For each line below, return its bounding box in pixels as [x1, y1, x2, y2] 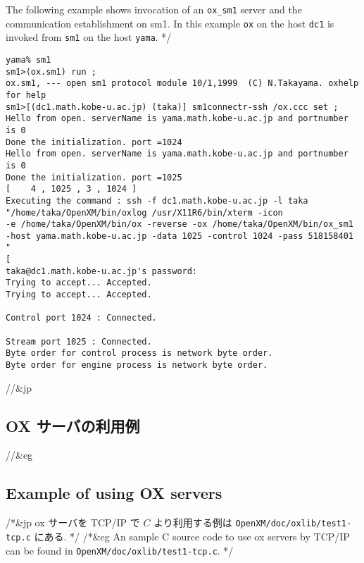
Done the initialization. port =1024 [6, 137, 182, 147]
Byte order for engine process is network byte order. [6, 360, 268, 371]
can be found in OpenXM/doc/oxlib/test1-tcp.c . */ [6, 543, 234, 557]
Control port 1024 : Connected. [6, 313, 157, 323]
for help [6, 89, 46, 100]
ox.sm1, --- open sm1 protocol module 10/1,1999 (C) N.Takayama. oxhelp [6, 78, 359, 89]
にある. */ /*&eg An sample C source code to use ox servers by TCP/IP [34, 528, 350, 543]
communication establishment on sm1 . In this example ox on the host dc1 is [6, 16, 334, 30]
